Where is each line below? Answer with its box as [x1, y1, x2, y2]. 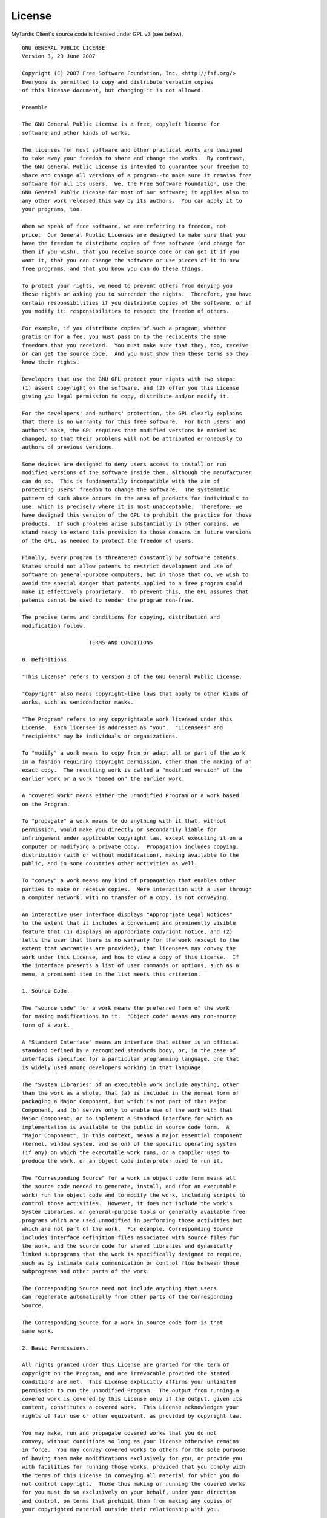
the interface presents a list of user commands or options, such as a [22, 962, 239, 969]
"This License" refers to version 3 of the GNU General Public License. [22, 673, 242, 680]
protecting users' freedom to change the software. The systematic [22, 486, 230, 493]
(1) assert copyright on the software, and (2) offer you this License [22, 384, 239, 391]
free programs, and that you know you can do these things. [22, 265, 204, 273]
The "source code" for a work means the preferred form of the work [22, 1005, 230, 1012]
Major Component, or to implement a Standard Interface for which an [22, 1115, 233, 1122]
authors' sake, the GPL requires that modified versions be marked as [22, 427, 236, 434]
